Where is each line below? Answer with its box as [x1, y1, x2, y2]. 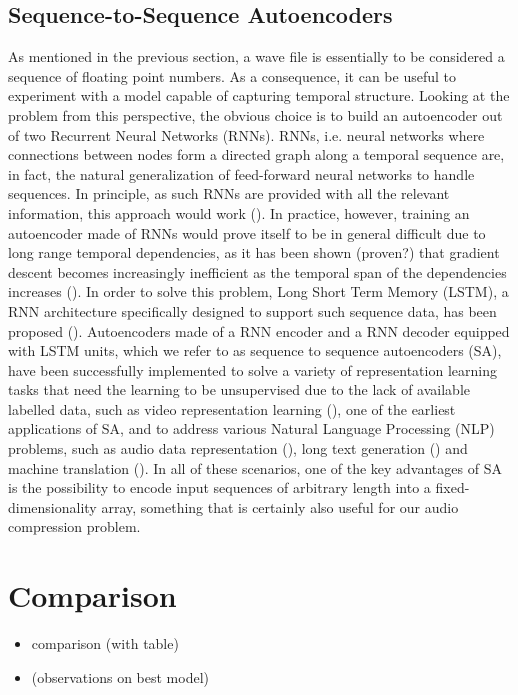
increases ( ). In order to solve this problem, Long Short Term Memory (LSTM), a [8, 281, 509, 302]
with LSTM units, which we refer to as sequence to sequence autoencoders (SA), [8, 340, 502, 361]
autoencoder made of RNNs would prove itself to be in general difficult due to [8, 222, 486, 243]
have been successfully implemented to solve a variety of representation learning [8, 359, 497, 380]
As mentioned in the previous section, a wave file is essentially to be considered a [8, 46, 505, 67]
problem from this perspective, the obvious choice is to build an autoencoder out [8, 104, 503, 125]
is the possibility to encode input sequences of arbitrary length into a [8, 477, 431, 498]
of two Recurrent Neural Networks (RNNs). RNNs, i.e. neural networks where [8, 124, 485, 145]
